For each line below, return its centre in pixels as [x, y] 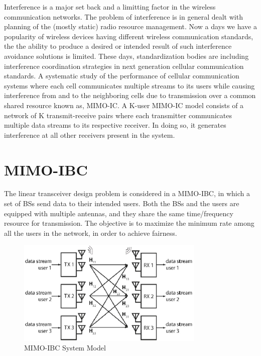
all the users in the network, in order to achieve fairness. [91, 233]
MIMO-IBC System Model [65, 348]
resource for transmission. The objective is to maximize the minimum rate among [129, 223]
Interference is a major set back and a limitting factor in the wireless [110, 7]
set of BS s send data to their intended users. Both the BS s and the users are [122, 203]
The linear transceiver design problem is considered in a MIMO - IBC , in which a [127, 193]
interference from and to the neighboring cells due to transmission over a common [130, 95]
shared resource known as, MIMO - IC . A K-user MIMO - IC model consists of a [124, 105]
